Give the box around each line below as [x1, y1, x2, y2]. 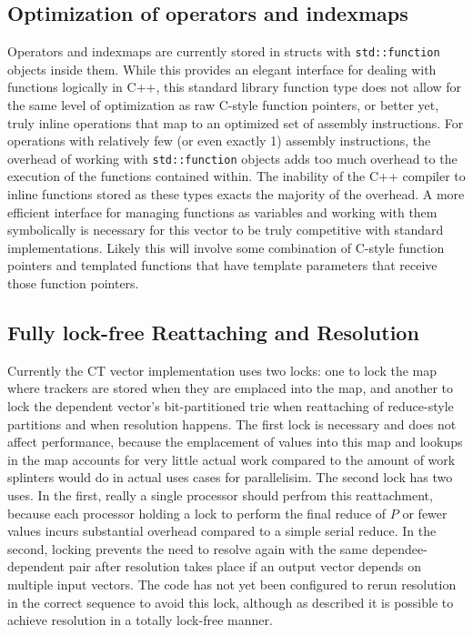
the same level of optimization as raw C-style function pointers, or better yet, [7, 96, 439, 115]
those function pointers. [7, 274, 139, 293]
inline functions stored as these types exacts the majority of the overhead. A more [7, 185, 465, 204]
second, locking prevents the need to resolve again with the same [7, 539, 368, 558]
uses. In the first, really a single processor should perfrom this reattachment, [7, 486, 433, 504]
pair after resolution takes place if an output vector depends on [68, 557, 422, 576]
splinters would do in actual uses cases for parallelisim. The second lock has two [7, 468, 453, 487]
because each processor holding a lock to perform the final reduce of [7, 503, 387, 522]
